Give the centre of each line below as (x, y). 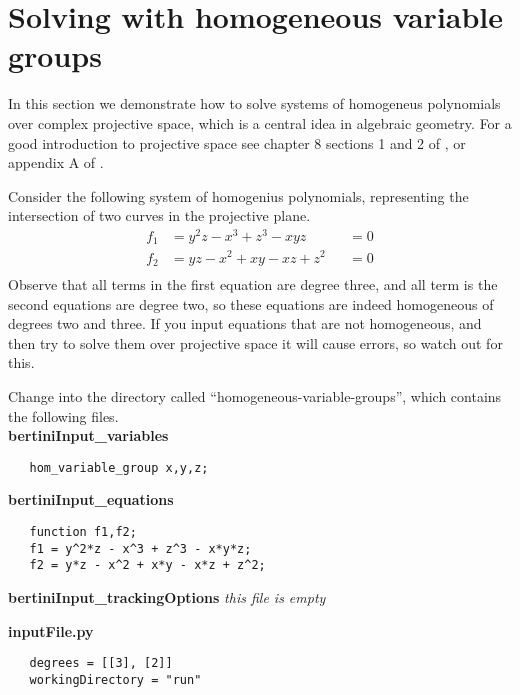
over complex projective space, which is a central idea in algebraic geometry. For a (260, 122)
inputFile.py (51, 630)
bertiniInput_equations (91, 499)
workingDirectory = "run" (115, 679)
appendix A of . (56, 162)
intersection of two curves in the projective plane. (159, 215)
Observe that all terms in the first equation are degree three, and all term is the (253, 284)
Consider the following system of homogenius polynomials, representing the (238, 195)
